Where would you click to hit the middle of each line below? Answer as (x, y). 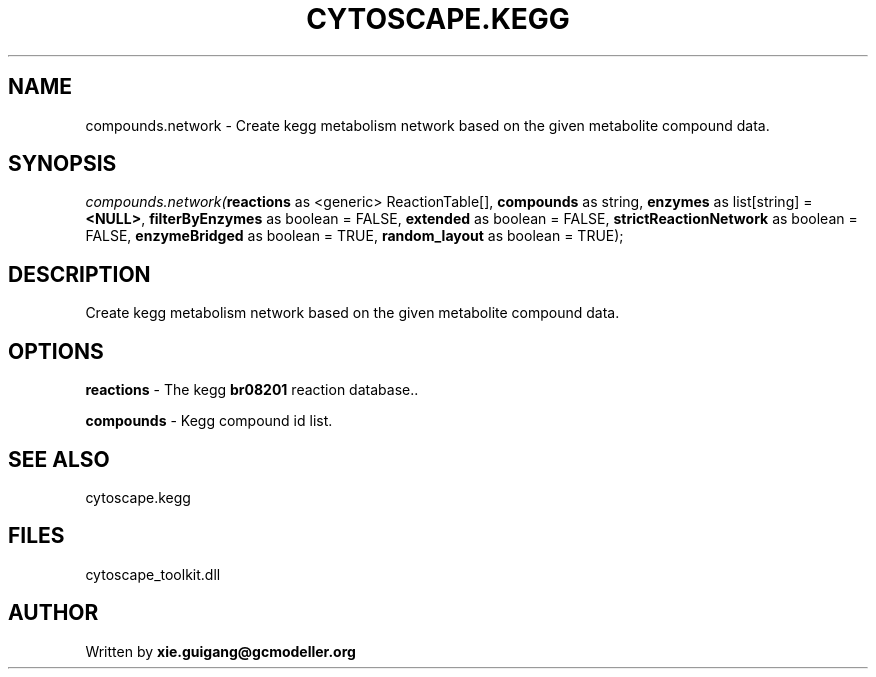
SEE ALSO (59, 459)
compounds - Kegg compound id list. (209, 421)
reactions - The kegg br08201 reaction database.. (252, 390)
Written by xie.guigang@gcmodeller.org (220, 651)
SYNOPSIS (62, 164)
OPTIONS (56, 351)
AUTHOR (53, 613)
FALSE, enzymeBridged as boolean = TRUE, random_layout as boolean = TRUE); (354, 236)
